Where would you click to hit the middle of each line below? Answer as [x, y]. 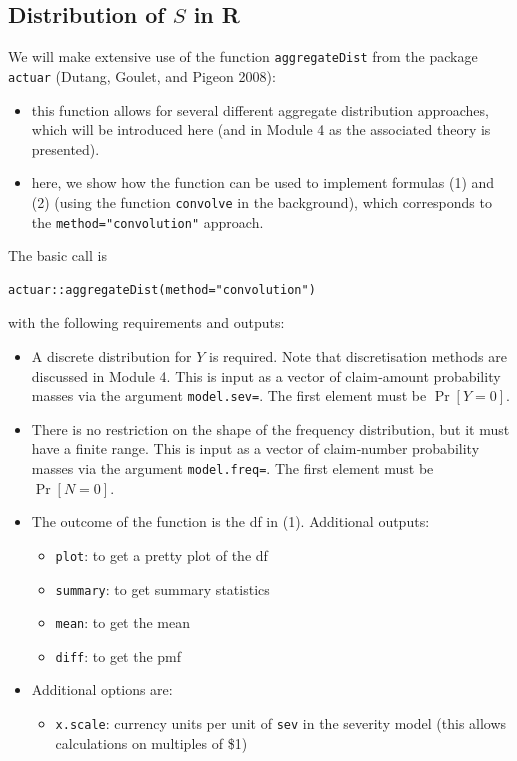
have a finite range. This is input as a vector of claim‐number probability [255, 448]
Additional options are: [102, 689]
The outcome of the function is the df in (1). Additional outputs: [230, 521]
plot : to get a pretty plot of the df [161, 554]
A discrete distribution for [111, 355]
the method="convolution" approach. [147, 221]
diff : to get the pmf [118, 655]
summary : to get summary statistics [162, 588]
